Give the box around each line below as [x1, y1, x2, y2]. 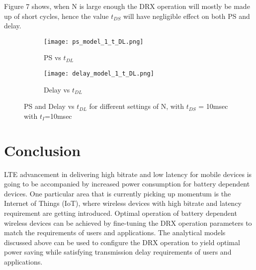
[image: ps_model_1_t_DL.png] [44, 38, 144, 45]
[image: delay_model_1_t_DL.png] [44, 70, 154, 78]
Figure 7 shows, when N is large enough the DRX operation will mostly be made [4, 1, 250, 11]
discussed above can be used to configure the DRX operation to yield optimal [4, 237, 240, 247]
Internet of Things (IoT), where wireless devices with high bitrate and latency [4, 198, 242, 208]
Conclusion [4, 140, 81, 160]
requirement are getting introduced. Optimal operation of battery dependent [4, 207, 237, 218]
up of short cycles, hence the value [4, 10, 109, 21]
